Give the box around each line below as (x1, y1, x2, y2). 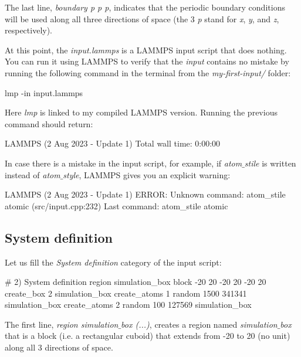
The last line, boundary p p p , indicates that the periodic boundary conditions (5, 1, 285, 13)
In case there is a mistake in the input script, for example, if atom (5, 157, 242, 169)
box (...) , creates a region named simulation (121, 318, 278, 330)
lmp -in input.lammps (5, 86, 83, 98)
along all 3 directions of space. (5, 341, 113, 353)
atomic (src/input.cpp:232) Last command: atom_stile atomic (5, 199, 228, 212)
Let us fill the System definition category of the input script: (5, 256, 222, 268)
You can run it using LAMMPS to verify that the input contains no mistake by (5, 55, 289, 67)
